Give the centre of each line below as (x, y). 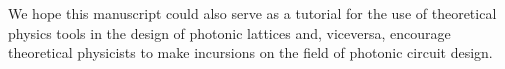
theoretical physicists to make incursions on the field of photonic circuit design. (250, 52)
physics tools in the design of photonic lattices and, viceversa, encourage (229, 32)
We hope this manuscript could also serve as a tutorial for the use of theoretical (252, 13)
